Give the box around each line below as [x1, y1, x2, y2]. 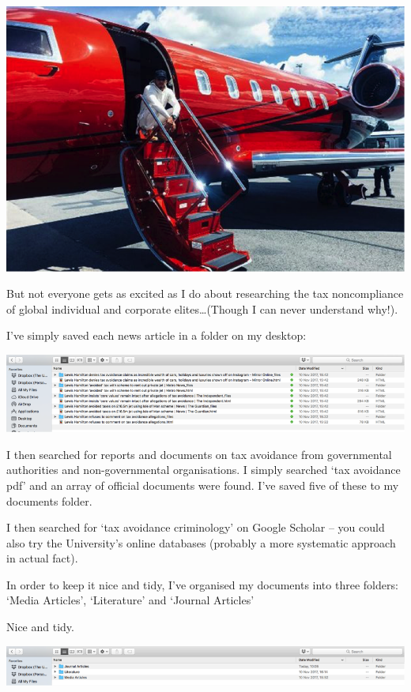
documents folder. [6, 492, 92, 509]
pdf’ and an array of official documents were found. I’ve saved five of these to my [6, 476, 399, 493]
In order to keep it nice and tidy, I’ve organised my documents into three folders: [6, 576, 398, 592]
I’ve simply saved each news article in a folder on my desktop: [6, 327, 307, 344]
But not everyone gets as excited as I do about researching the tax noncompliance [6, 285, 404, 302]
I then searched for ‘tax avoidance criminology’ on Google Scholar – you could [6, 519, 385, 536]
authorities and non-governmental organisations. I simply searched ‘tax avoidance [6, 461, 401, 478]
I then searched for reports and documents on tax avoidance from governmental [6, 446, 392, 462]
